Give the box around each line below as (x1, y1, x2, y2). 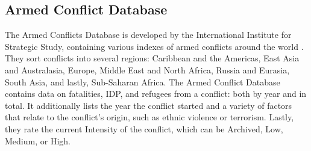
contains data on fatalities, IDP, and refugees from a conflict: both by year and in (5, 87, 307, 100)
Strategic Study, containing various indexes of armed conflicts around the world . (5, 40, 304, 52)
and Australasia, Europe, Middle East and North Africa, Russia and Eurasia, (5, 63, 290, 76)
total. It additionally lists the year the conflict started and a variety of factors (5, 99, 292, 111)
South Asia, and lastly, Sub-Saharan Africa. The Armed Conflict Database (5, 75, 280, 88)
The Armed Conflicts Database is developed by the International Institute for (5, 28, 292, 41)
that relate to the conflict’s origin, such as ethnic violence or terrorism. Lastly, (5, 111, 294, 123)
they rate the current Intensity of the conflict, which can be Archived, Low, (5, 122, 283, 135)
